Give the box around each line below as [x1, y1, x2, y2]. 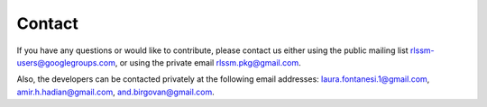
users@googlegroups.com [16, 57, 116, 67]
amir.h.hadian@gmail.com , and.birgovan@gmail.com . [16, 86, 216, 97]
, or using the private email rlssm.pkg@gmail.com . [115, 57, 301, 67]
